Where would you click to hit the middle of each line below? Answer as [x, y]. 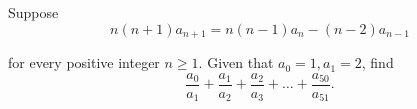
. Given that [236, 62]
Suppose [33, 12]
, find [377, 62]
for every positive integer [84, 62]
